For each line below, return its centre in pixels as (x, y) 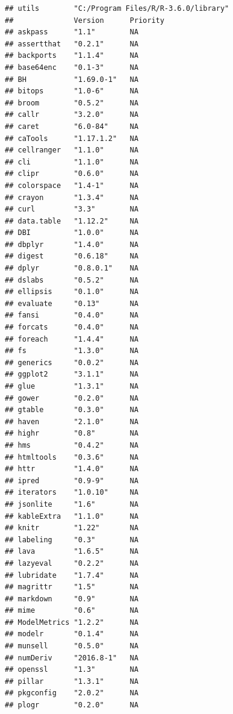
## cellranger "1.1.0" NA (72, 150)
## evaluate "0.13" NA (72, 303)
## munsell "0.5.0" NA (72, 646)
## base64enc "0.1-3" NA (72, 67)
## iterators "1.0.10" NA (72, 493)
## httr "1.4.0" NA (72, 469)
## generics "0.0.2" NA (72, 362)
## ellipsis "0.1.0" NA (72, 292)
